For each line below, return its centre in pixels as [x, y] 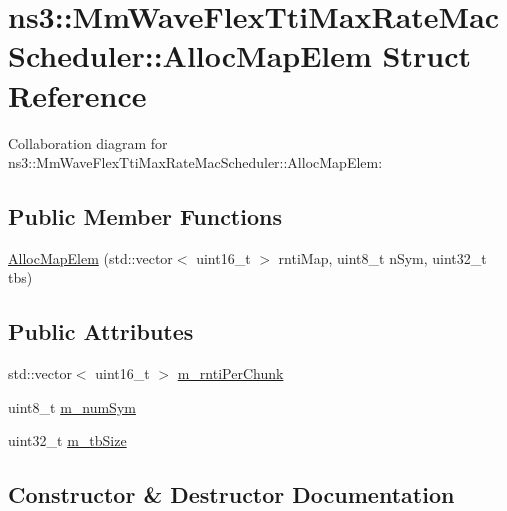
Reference [77, 94]
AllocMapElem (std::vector [90, 257]
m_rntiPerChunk [230, 373]
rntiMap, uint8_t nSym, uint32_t [382, 257]
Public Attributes [101, 331]
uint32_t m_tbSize [67, 440]
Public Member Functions [145, 216]
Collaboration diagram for [88, 142]
